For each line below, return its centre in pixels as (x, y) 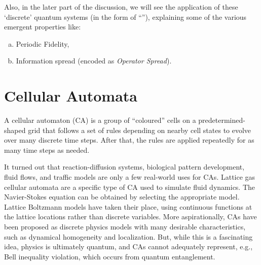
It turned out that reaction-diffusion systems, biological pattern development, (124, 167)
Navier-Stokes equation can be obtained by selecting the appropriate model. (122, 197)
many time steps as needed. (47, 150)
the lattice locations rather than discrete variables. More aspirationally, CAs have (130, 217)
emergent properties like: (43, 27)
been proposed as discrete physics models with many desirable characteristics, (125, 227)
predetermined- (222, 120)
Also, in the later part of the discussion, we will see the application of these (121, 7)
